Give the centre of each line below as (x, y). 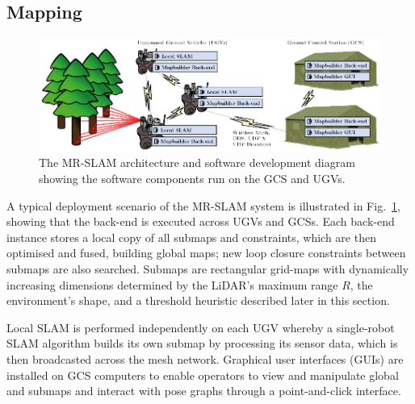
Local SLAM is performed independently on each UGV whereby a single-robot (201, 327)
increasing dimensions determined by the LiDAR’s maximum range (172, 284)
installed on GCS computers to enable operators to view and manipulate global (203, 375)
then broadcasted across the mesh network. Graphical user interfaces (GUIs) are (205, 359)
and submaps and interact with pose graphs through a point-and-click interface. (204, 391)
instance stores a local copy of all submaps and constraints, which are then (191, 237)
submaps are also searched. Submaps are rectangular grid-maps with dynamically (208, 269)
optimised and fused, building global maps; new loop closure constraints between (206, 253)
